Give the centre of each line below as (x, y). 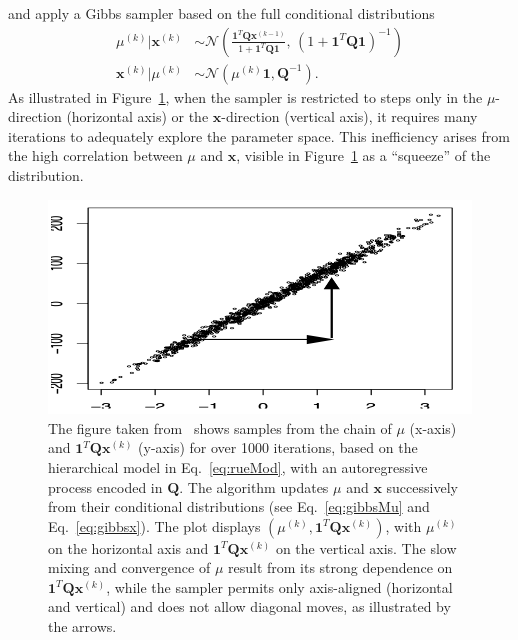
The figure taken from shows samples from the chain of (220, 427)
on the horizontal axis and (128, 547)
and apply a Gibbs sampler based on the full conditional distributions (221, 13)
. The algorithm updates (254, 486)
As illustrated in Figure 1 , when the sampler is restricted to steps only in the (245, 96)
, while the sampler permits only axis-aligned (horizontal (279, 586)
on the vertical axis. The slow (366, 547)
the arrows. (82, 626)
